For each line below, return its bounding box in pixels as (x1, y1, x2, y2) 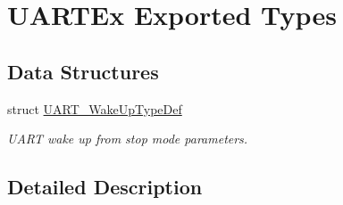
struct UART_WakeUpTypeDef (7, 99, 182, 118)
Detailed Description (7, 173, 203, 201)
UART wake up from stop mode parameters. (7, 129, 248, 148)
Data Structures (7, 57, 159, 85)
